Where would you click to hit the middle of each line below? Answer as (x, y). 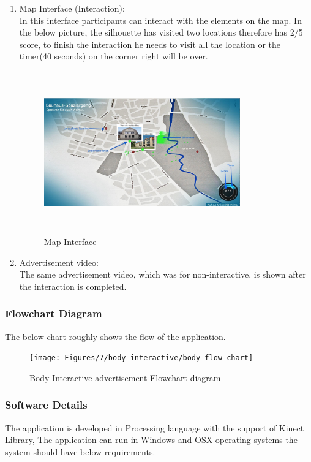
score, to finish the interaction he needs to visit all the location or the (150, 44)
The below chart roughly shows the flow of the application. (115, 336)
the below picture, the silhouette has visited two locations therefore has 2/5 (161, 32)
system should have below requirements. (80, 451)
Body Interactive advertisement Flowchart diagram (125, 377)
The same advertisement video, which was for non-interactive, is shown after (163, 274)
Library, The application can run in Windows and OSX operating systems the (151, 440)
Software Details (46, 405)
